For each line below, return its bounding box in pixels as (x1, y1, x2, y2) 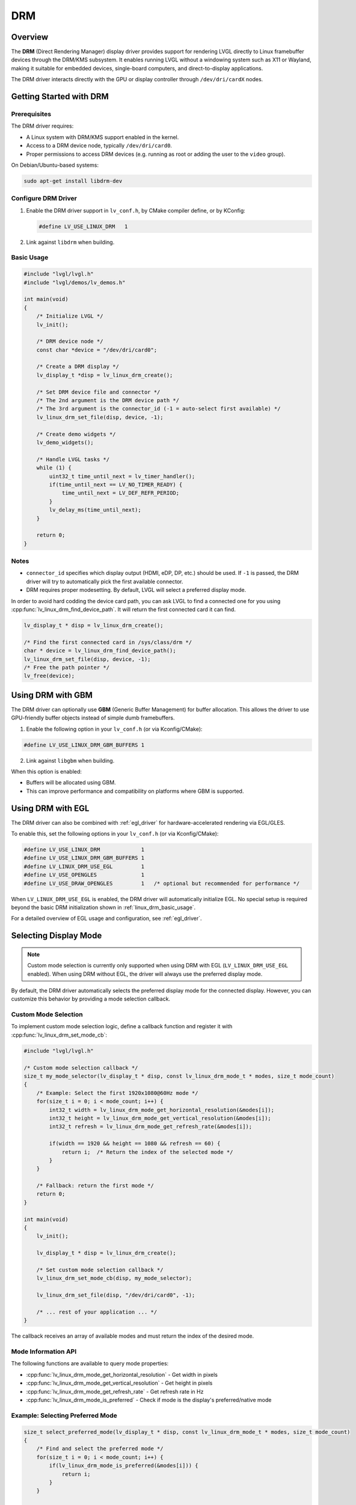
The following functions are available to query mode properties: (11, 1360, 169, 1367)
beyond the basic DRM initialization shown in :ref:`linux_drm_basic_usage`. (11, 904, 196, 911)
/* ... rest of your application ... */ (36, 1308, 158, 1315)
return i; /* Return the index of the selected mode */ (61, 1149, 233, 1155)
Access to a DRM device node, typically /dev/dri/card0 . (26, 142, 173, 149)
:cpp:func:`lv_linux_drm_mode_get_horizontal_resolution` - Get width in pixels (26, 1371, 218, 1378)
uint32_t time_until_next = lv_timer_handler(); (49, 473, 195, 480)
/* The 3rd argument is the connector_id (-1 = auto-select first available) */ (36, 405, 281, 412)
